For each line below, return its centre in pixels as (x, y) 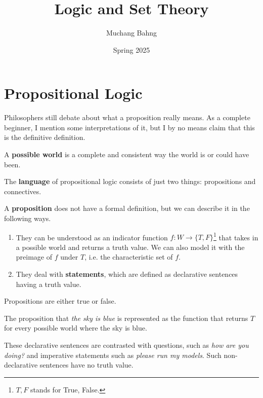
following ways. (28, 218)
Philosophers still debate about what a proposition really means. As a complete (127, 117)
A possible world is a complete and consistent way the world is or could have (127, 154)
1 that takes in (236, 236)
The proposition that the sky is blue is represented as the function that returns (126, 318)
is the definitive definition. (45, 137)
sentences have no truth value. (86, 365)
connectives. (23, 191)
